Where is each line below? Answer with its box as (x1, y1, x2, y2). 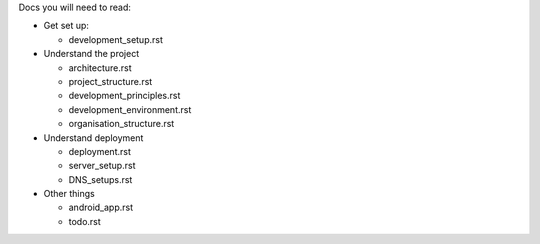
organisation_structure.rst (68, 118, 175, 130)
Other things (43, 188, 95, 200)
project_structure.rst (68, 75, 153, 87)
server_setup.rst (68, 160, 136, 172)
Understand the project (43, 48, 140, 60)
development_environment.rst (68, 103, 192, 115)
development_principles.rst (68, 90, 181, 102)
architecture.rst (68, 61, 132, 74)
